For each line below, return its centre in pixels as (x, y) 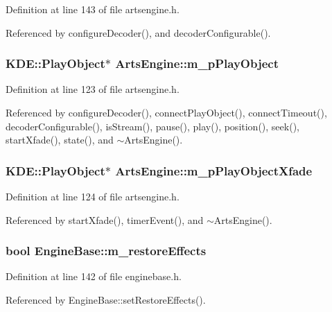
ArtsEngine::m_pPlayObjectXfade (214, 170)
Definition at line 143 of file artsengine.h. (93, 9)
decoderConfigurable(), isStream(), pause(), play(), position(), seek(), (152, 126)
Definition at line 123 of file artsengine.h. (93, 89)
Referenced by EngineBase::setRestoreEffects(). (106, 300)
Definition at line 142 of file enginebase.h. (94, 276)
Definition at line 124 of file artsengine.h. (93, 196)
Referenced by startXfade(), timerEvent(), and (105, 219)
